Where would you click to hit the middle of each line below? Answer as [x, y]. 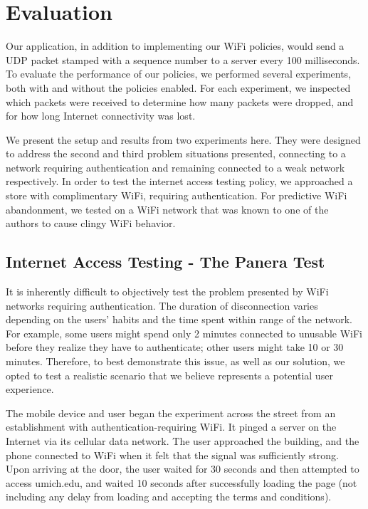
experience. [30, 389]
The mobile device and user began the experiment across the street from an [171, 413]
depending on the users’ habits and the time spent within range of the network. [179, 319]
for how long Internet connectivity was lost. [101, 116]
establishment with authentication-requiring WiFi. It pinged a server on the [171, 427]
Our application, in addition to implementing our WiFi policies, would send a [175, 46]
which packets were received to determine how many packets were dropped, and [180, 101]
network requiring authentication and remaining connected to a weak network [175, 167]
